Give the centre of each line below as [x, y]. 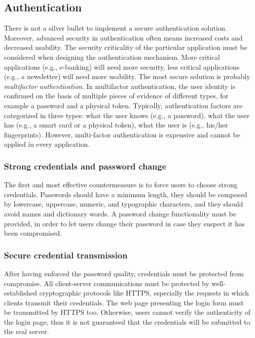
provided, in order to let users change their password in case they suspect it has [125, 223]
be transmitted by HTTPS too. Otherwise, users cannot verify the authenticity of [127, 312]
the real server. [27, 331]
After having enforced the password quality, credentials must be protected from [124, 273]
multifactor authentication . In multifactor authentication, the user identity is [120, 86]
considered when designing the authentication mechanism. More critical [112, 57]
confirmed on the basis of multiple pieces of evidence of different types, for [116, 96]
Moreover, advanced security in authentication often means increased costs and [123, 37]
